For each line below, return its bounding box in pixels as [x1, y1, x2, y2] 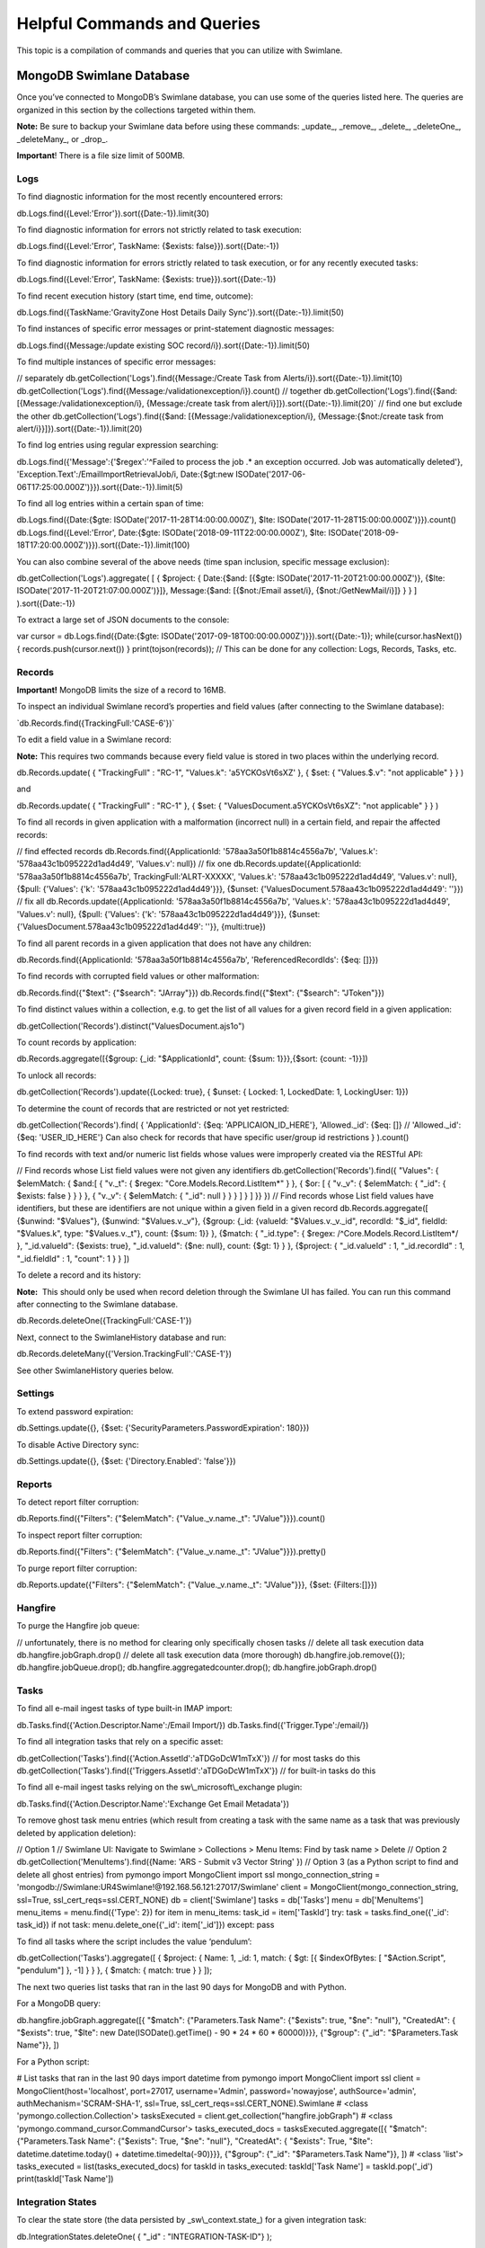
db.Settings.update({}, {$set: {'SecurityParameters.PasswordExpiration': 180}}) [16, 1423, 310, 1433]
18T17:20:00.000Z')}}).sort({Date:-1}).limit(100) [16, 540, 190, 550]
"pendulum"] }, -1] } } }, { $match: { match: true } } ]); [16, 1965, 213, 1976]
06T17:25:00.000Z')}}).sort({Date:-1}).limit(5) [16, 481, 183, 492]
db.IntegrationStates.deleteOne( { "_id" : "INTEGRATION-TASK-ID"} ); [16, 2231, 273, 2242]
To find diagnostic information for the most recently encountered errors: [16, 192, 283, 202]
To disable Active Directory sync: [16, 1439, 139, 1450]
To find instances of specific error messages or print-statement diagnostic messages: [16, 324, 335, 335]
